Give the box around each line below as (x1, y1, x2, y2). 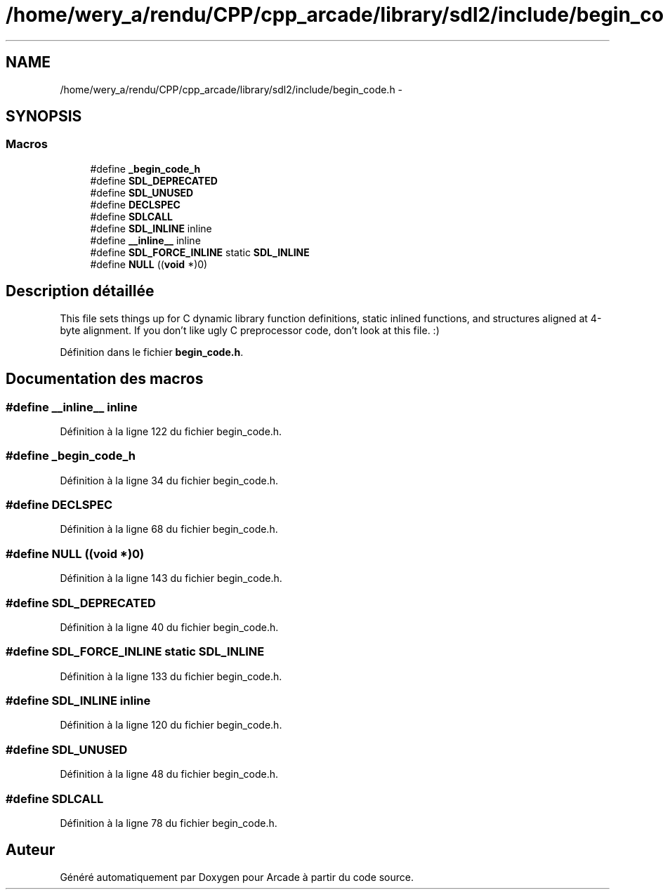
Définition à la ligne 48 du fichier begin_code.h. (60, 768, 279, 781)
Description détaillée (6, 282, 155, 300)
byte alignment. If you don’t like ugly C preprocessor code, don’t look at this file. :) (60, 324, 440, 336)
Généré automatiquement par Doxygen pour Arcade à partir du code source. (60, 870, 414, 883)
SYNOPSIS (6, 107, 82, 126)
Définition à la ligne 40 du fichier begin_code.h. (60, 621, 279, 633)
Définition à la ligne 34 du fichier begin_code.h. (60, 474, 279, 486)
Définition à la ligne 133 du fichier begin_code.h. (60, 670, 282, 682)
